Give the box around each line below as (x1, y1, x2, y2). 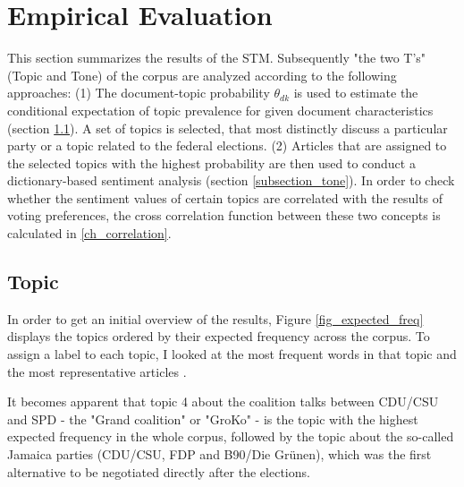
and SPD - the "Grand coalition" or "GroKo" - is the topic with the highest (7, 409, 418, 428)
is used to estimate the (293, 83, 418, 102)
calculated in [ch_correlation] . (7, 224, 172, 243)
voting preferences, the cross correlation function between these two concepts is (7, 206, 441, 225)
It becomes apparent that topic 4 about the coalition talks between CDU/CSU (7, 392, 439, 411)
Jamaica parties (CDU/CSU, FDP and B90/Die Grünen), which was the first (7, 445, 432, 464)
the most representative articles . (7, 362, 187, 380)
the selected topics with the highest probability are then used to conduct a (7, 153, 416, 172)
